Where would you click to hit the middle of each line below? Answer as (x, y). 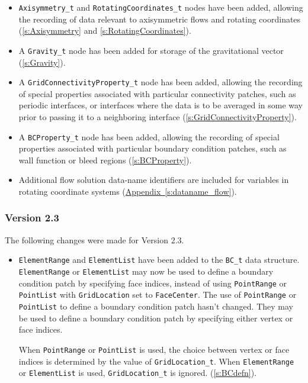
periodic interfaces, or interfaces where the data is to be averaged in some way (161, 105)
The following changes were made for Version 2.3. (94, 239)
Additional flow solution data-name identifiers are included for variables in (154, 180)
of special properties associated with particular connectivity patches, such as (157, 93)
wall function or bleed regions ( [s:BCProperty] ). (105, 160)
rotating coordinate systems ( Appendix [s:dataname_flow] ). (128, 191)
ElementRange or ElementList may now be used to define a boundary (146, 271)
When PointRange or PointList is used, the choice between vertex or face (154, 349)
